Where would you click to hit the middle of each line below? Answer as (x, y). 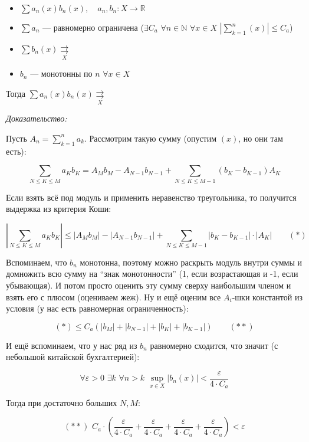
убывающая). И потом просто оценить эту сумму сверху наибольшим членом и (149, 285)
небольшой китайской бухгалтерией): (73, 357)
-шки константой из (267, 297)
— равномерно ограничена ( (93, 27)
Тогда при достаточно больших (62, 402)
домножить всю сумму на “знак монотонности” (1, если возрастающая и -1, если (152, 274)
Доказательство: (37, 118)
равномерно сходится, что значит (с (214, 345)
